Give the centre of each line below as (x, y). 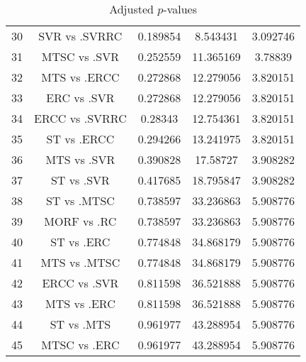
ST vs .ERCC (80, 139)
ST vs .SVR (80, 180)
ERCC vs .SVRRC (80, 118)
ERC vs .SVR (80, 98)
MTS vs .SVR (80, 159)
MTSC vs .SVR (80, 56)
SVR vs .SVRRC (80, 36)
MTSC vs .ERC (80, 345)
